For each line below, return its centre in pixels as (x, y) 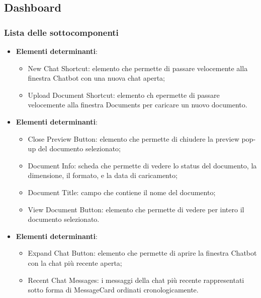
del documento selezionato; (79, 148)
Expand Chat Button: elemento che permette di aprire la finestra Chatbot (142, 253)
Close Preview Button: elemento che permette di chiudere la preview (134, 138)
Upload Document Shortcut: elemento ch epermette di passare (124, 95)
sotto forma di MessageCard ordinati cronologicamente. (113, 290)
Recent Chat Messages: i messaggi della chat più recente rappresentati (136, 280)
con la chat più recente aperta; (75, 262)
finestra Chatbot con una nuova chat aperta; (96, 78)
